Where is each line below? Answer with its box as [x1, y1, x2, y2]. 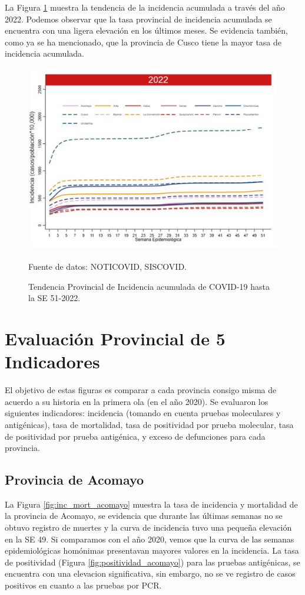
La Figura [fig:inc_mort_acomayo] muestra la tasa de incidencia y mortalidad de [5, 498, 298, 510]
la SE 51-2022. [28, 292, 81, 304]
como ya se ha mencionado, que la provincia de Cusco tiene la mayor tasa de [5, 35, 282, 48]
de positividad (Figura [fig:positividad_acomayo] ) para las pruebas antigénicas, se [5, 555, 300, 568]
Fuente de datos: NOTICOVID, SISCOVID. [28, 260, 187, 273]
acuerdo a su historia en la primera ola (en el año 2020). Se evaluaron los [5, 395, 268, 407]
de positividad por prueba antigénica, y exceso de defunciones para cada [5, 430, 266, 442]
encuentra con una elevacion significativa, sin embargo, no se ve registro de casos [5, 567, 296, 580]
